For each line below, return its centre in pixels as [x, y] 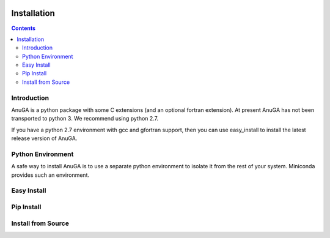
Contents [24, 28]
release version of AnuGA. [44, 138]
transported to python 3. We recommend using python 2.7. [85, 119]
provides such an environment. [50, 175]
